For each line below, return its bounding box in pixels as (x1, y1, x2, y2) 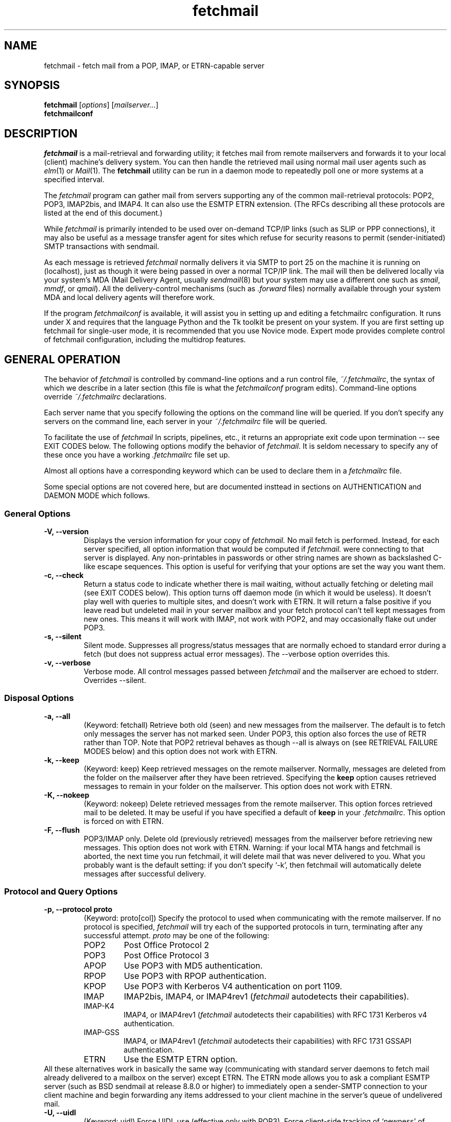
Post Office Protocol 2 (124, 940, 210, 951)
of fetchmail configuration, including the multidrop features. (44, 335, 246, 344)
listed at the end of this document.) (44, 208, 163, 218)
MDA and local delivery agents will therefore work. (44, 293, 215, 302)
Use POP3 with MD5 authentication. (124, 960, 263, 971)
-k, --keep (44, 755, 80, 764)
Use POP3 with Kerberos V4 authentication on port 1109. (124, 981, 342, 992)
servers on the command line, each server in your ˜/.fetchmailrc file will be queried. (44, 417, 327, 426)
